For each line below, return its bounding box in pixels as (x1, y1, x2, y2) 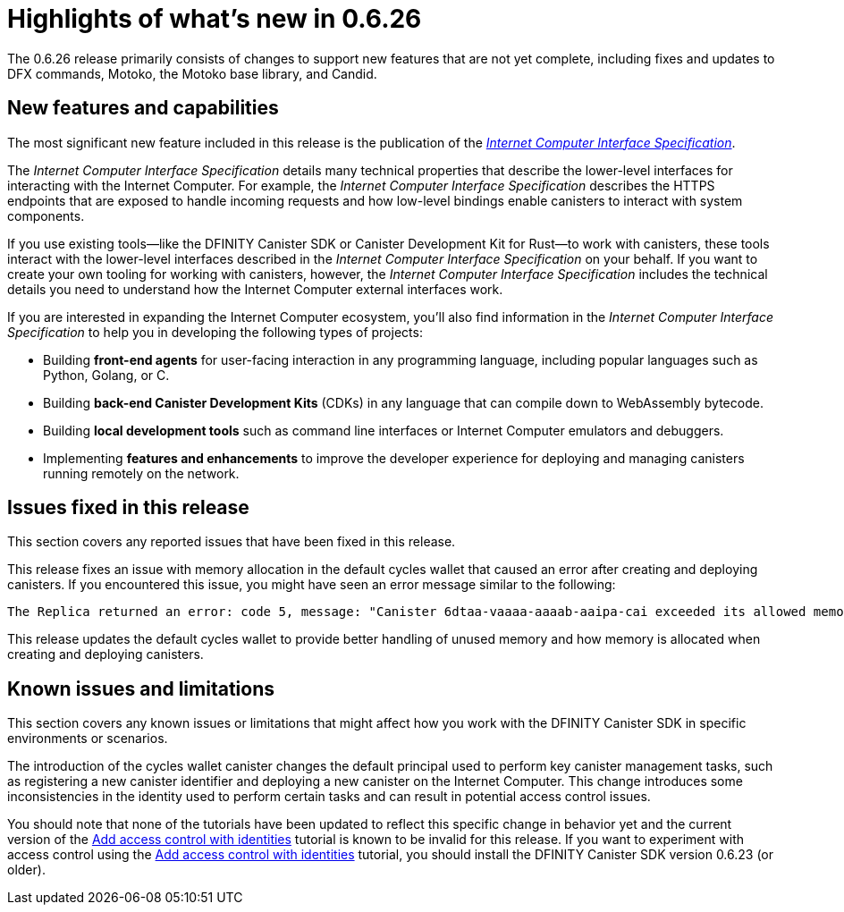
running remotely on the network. (43, 465, 240, 481)
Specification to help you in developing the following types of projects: (7, 324, 423, 340)
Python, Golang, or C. (43, 367, 170, 383)
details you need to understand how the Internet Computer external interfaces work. (7, 281, 503, 297)
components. (7, 207, 85, 224)
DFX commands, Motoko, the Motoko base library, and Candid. (7, 65, 377, 81)
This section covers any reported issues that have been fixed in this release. (7, 534, 456, 550)
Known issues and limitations (7, 677, 274, 700)
